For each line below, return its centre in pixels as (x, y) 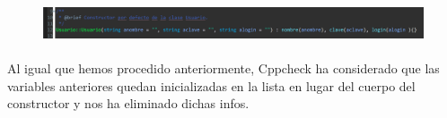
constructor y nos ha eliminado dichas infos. (128, 103)
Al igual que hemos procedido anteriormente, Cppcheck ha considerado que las (223, 67)
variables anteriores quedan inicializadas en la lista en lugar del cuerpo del (211, 85)
